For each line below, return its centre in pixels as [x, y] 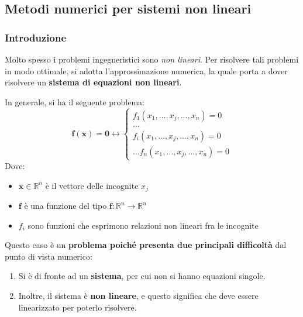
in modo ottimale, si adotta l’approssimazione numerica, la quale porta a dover [146, 70]
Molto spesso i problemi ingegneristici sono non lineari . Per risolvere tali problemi [152, 59]
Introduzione [36, 37]
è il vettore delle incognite [92, 185]
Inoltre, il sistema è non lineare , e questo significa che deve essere [138, 295]
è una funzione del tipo [66, 206]
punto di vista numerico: [49, 256]
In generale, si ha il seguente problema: [75, 101]
